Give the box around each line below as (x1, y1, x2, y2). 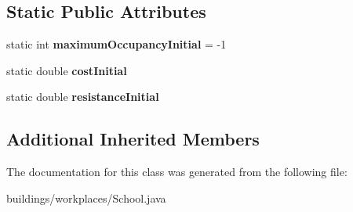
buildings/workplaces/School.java (6, 189, 166, 206)
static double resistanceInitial (6, 88, 159, 105)
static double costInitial (6, 62, 127, 78)
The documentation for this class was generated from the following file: (6, 163, 348, 180)
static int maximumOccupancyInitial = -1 (6, 36, 227, 52)
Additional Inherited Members (6, 127, 260, 151)
